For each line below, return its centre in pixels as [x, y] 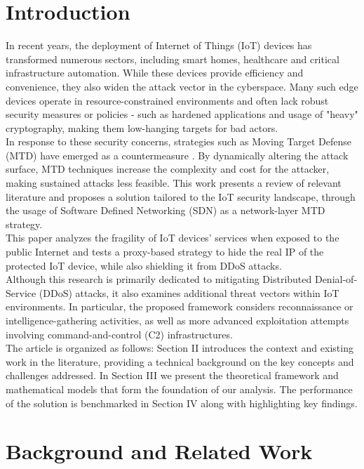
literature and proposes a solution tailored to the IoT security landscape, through [181, 196]
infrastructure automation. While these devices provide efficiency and [155, 73]
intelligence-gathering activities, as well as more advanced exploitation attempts [177, 320]
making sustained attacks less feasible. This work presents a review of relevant [174, 183]
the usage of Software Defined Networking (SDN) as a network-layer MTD [166, 210]
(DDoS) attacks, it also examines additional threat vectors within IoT [189, 292]
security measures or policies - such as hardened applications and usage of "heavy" [182, 114]
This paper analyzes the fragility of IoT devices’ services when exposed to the [173, 238]
